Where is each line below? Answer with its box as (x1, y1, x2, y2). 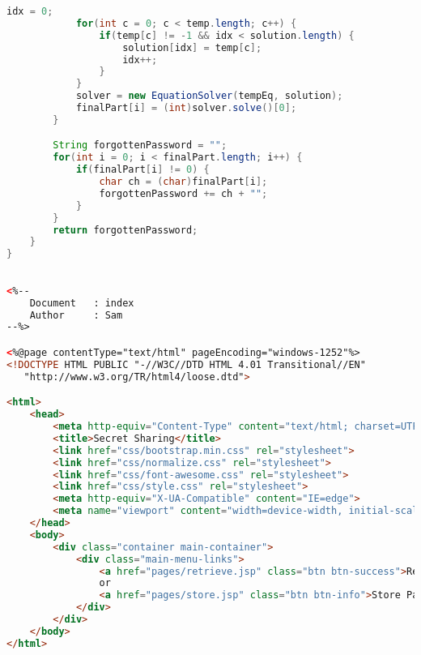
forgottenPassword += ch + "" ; (99, 187, 268, 199)
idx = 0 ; (6, 6, 53, 17)
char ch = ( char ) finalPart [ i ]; (99, 176, 268, 188)
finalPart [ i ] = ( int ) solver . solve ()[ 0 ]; (75, 102, 297, 113)
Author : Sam (29, 309, 123, 321)
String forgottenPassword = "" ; (53, 139, 228, 152)
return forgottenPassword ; (53, 224, 198, 236)
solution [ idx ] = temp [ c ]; (122, 41, 262, 54)
